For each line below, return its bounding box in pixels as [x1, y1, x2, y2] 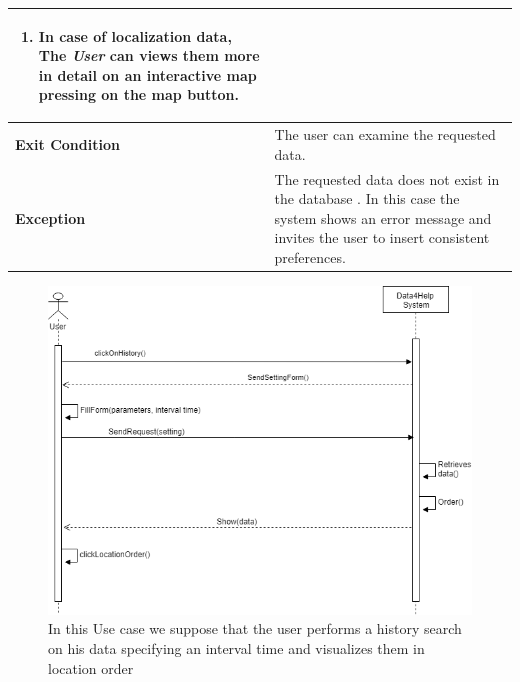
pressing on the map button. [38, 84, 240, 105]
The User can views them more [38, 45, 260, 66]
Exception [15, 207, 86, 228]
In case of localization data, [38, 25, 232, 46]
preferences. [274, 246, 346, 267]
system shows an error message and [274, 207, 492, 228]
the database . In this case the [274, 188, 460, 209]
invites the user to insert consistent [274, 227, 490, 248]
